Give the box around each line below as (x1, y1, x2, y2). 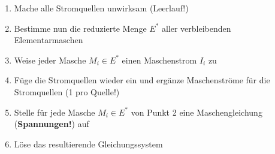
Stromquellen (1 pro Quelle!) (14, 85, 120, 98)
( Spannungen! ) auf (14, 117, 89, 130)
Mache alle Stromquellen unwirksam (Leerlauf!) (14, 2, 189, 14)
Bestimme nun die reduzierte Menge (14, 22, 147, 34)
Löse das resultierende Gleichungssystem (14, 137, 163, 150)
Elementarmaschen (14, 34, 83, 46)
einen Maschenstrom (122, 53, 197, 66)
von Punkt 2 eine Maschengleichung (131, 105, 262, 118)
